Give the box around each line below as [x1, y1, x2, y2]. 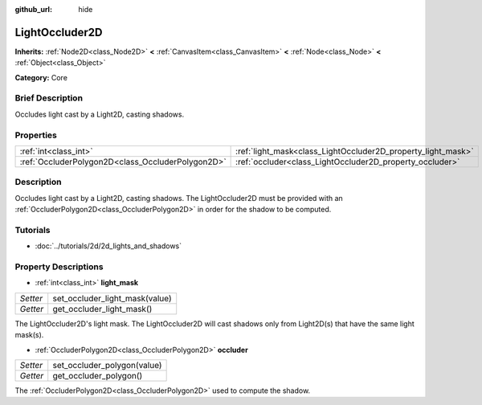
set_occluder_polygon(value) [52, 359, 162, 370]
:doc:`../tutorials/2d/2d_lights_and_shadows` [35, 241, 182, 251]
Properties [14, 129, 58, 141]
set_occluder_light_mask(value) [52, 292, 172, 304]
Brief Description [14, 92, 84, 104]
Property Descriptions [14, 261, 104, 272]
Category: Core [14, 72, 68, 82]
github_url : [14, 5, 52, 14]
